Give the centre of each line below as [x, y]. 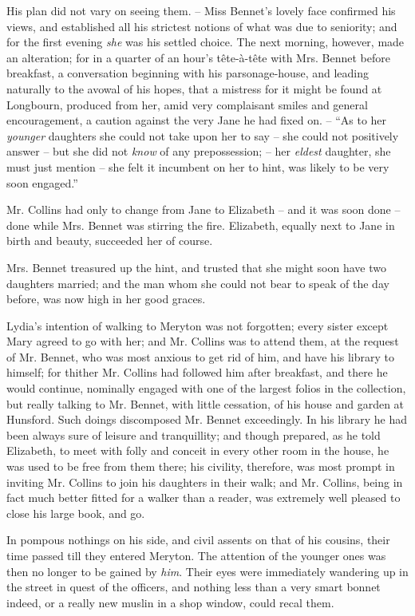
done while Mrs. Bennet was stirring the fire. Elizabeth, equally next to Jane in [201, 225]
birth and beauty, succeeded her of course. [110, 241]
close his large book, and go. [76, 513]
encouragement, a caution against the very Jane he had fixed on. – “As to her [197, 120]
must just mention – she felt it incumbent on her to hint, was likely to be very [198, 166]
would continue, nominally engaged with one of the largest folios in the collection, [206, 388]
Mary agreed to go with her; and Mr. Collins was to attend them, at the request [203, 341]
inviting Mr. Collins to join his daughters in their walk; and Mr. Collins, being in [205, 482]
